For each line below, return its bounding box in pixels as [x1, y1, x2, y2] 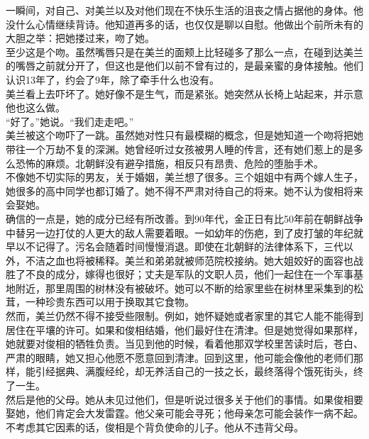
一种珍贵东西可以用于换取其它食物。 [25, 294, 194, 309]
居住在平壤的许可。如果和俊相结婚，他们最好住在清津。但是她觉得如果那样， [6, 322, 363, 337]
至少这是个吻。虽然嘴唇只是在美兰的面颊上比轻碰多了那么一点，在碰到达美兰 [6, 44, 363, 59]
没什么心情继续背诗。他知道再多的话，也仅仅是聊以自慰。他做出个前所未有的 [6, 16, 363, 31]
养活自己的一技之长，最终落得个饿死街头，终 [154, 364, 363, 379]
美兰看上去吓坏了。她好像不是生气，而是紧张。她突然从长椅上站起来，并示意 [6, 86, 363, 101]
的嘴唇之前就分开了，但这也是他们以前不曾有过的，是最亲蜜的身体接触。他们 [6, 58, 363, 73]
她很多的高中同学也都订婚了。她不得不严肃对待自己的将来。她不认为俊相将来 [6, 183, 363, 198]
